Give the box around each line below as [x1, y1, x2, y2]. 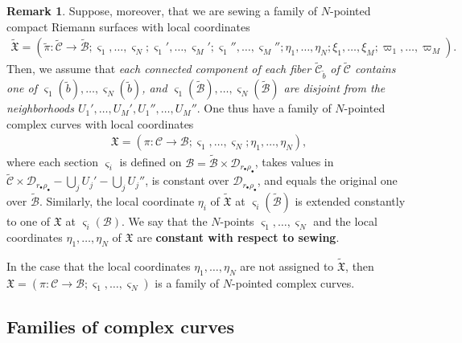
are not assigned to [240, 257, 334, 274]
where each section [6, 153, 99, 170]
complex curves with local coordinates [6, 115, 194, 132]
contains [355, 60, 396, 77]
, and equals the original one [257, 172, 398, 189]
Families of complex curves [6, 314, 234, 339]
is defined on [119, 153, 182, 170]
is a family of [155, 274, 220, 291]
